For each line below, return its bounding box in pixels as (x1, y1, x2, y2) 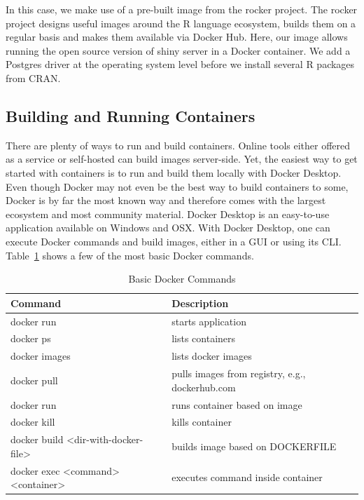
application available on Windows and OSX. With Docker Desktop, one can (6, 220, 330, 235)
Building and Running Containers (6, 104, 255, 126)
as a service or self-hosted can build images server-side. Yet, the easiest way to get (6, 151, 358, 166)
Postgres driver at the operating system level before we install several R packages (6, 57, 355, 72)
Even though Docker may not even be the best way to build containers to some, (6, 179, 349, 194)
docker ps (10, 331, 51, 346)
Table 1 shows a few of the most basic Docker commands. (6, 248, 254, 262)
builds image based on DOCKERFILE (171, 439, 337, 453)
